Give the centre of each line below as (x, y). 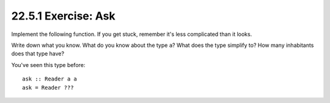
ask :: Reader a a (50, 79)
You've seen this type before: (48, 65)
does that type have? (38, 54)
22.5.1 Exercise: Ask (63, 16)
